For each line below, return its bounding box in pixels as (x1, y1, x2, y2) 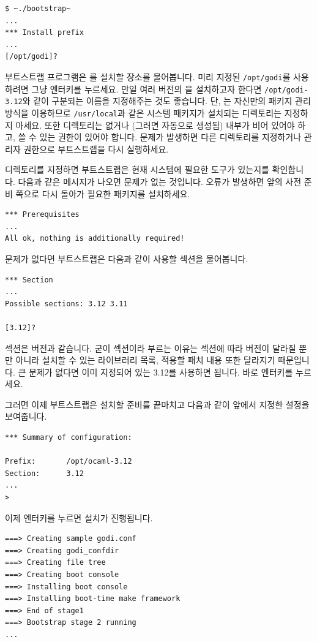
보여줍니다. (5, 410, 47, 423)
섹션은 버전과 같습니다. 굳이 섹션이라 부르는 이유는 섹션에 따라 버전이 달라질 (5, 341, 296, 354)
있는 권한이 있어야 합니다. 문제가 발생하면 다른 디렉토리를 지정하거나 (39, 130, 302, 143)
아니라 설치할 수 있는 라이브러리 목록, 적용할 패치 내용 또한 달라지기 (15, 353, 275, 366)
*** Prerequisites (5, 210, 80, 219)
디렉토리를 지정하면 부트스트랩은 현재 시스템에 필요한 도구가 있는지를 (5, 163, 269, 176)
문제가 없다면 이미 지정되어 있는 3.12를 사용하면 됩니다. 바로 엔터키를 (28, 365, 293, 378)
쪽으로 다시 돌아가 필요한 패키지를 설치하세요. (15, 187, 190, 200)
